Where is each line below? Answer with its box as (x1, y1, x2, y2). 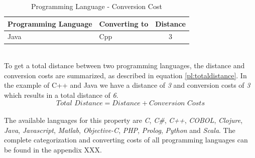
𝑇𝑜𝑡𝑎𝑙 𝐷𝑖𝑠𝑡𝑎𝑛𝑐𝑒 (56, 99, 103, 107)
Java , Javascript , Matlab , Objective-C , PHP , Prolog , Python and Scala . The (4, 124, 235, 135)
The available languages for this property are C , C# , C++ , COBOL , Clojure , (4, 115, 243, 125)
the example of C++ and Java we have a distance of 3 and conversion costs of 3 (4, 80, 250, 90)
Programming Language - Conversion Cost (31, 1, 162, 11)
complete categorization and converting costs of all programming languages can (4, 134, 248, 145)
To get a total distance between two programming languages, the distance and (4, 60, 245, 71)
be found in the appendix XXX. (4, 144, 102, 154)
